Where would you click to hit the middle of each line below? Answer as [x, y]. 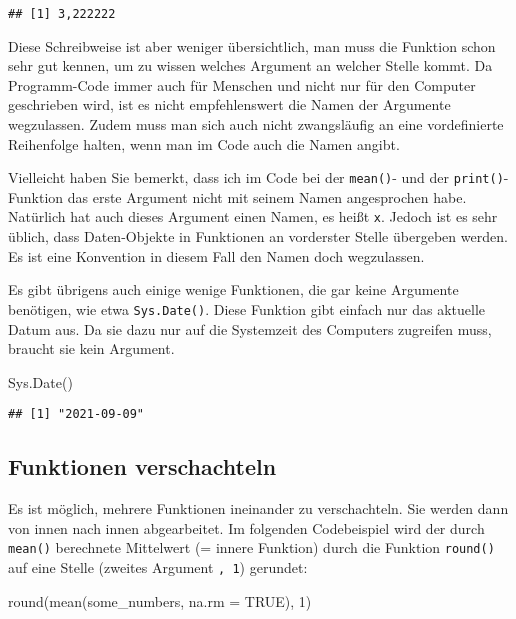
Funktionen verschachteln [142, 466]
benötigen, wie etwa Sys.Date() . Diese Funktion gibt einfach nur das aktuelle [247, 308]
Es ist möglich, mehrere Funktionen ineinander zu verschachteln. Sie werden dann [258, 508]
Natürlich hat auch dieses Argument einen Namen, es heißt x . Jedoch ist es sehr [253, 216]
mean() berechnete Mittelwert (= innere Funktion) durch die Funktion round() [251, 547]
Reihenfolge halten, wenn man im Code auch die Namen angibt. [204, 143]
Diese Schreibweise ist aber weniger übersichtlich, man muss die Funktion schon [252, 45]
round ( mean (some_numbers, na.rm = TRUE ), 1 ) [160, 600]
